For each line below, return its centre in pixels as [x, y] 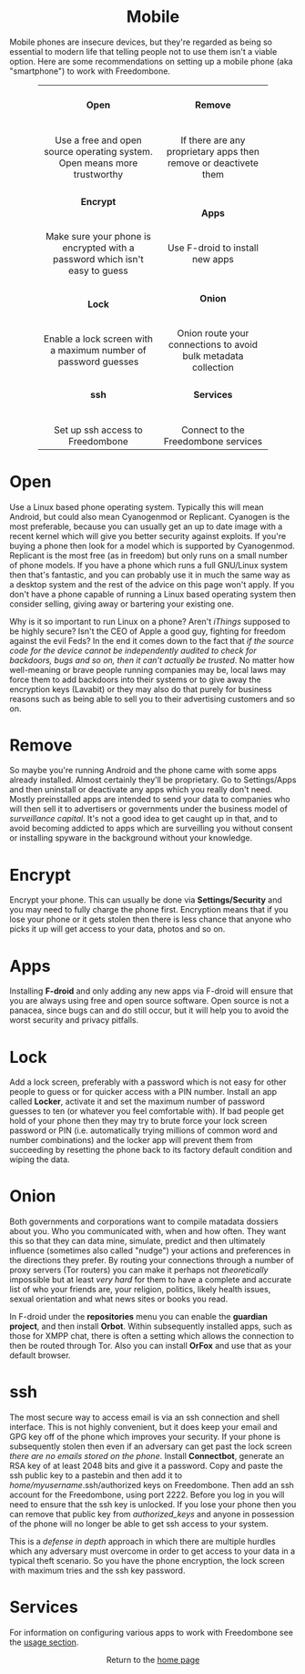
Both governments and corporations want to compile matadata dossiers [144, 1221]
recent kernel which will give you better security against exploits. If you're [148, 536]
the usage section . [44, 1642]
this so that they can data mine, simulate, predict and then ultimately [137, 1241]
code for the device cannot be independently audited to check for [133, 650]
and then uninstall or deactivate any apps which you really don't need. [141, 790]
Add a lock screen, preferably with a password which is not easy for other [148, 1082]
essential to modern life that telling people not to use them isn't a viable [143, 51]
